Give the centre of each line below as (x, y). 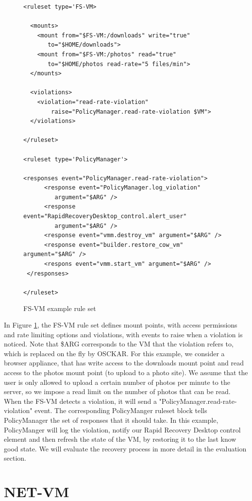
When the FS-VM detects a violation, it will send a (80, 401)
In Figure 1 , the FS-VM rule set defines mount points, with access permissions (121, 325)
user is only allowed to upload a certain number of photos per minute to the (117, 382)
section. (15, 458)
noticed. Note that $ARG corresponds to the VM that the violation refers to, (119, 344)
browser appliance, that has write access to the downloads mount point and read (124, 363)
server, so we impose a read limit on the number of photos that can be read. (117, 391)
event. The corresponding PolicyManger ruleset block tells (121, 410)
